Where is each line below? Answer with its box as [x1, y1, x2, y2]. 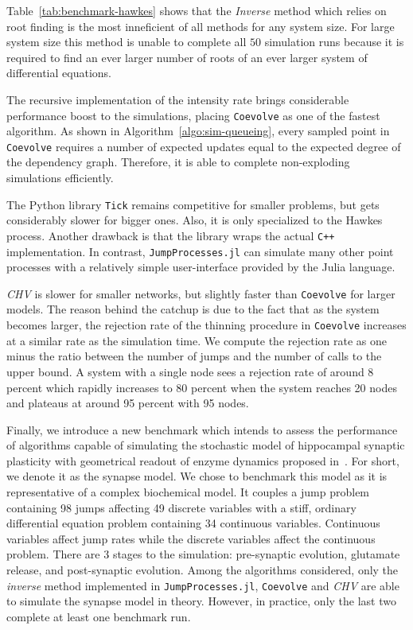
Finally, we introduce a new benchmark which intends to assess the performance [6, 421, 398, 437]
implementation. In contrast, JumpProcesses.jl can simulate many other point [6, 243, 394, 259]
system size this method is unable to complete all [6, 33, 247, 50]
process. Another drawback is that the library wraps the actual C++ [6, 227, 335, 243]
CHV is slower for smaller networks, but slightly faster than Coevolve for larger [6, 285, 395, 301]
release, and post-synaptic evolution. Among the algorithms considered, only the [6, 562, 399, 578]
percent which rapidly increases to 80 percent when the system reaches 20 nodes [6, 379, 397, 395]
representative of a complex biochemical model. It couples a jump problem [6, 484, 370, 500]
